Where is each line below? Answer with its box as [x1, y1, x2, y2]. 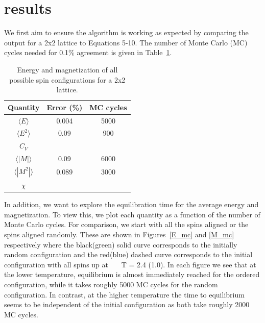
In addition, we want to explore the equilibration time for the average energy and [4, 199, 259, 210]
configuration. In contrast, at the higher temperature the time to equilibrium [4, 289, 245, 300]
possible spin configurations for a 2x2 [9, 74, 126, 85]
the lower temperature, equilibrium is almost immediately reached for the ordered [4, 269, 260, 280]
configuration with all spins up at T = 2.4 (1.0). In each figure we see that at [4, 259, 256, 269]
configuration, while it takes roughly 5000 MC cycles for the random [4, 279, 218, 289]
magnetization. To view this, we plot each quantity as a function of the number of [4, 209, 260, 219]
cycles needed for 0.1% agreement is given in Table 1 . [4, 47, 172, 58]
